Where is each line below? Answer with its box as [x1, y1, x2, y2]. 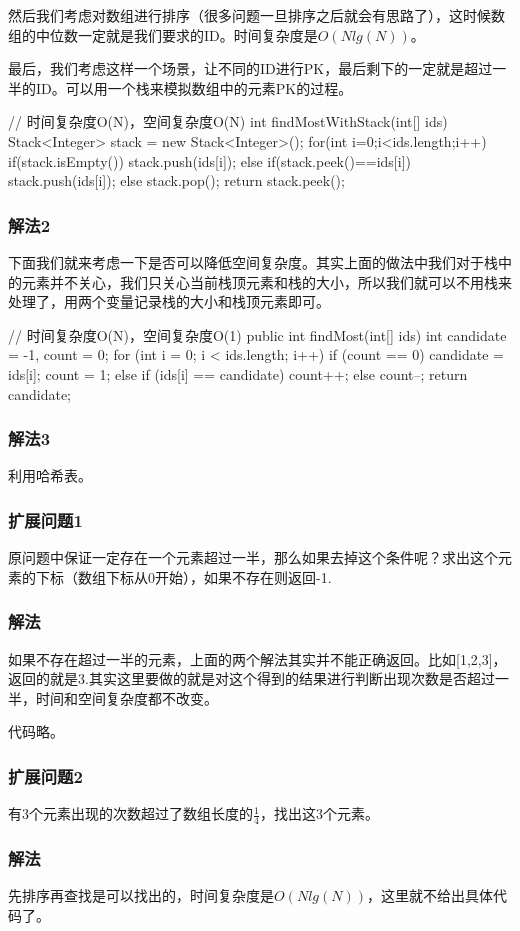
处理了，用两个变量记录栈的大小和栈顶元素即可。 [8, 291, 330, 312]
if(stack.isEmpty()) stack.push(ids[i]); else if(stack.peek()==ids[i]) [8, 150, 411, 171]
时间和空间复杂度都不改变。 [35, 687, 218, 708]
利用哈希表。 [8, 465, 92, 486]
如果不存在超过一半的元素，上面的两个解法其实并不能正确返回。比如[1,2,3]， [8, 648, 507, 669]
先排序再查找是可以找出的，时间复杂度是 [8, 885, 274, 906]
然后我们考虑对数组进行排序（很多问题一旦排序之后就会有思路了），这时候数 [8, 5, 505, 25]
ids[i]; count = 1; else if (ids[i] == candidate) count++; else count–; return [8, 363, 468, 384]
